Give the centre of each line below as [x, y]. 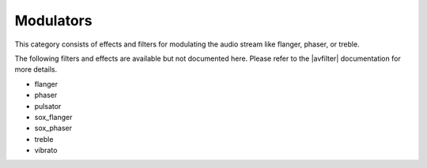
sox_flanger [53, 117]
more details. [36, 69]
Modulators [53, 21]
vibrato [46, 151]
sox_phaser [53, 128]
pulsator [48, 106]
